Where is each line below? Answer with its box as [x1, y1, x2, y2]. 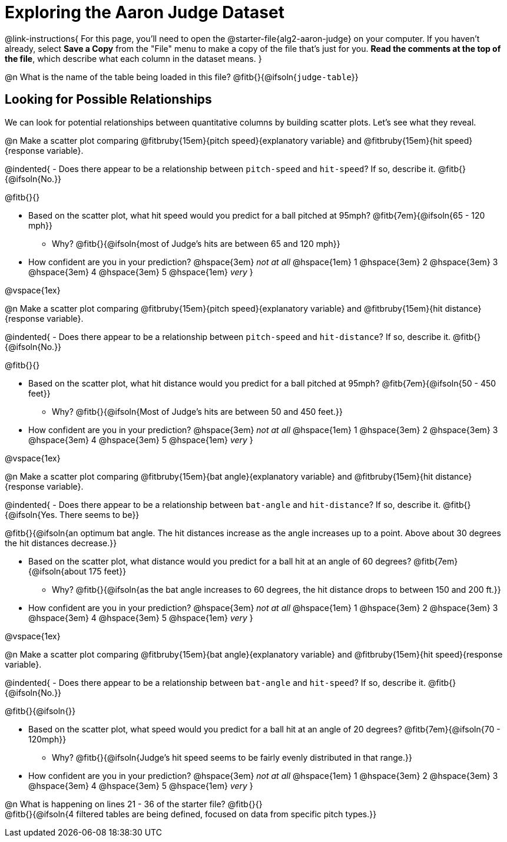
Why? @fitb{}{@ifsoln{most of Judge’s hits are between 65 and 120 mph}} [52, 238, 340, 249]
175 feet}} [88, 566, 127, 576]
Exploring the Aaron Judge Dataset [5, 2, 284, 22]
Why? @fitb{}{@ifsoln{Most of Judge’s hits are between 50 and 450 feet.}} [52, 406, 343, 417]
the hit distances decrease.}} [5, 537, 117, 548]
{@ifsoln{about [28, 566, 87, 576]
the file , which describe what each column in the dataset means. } [5, 53, 262, 64]
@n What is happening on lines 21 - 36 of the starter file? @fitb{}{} [5, 798, 263, 809]
